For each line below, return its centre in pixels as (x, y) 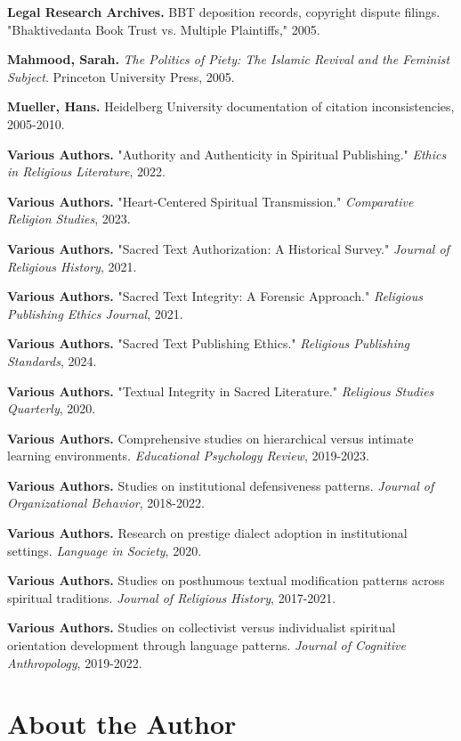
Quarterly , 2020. (52, 408)
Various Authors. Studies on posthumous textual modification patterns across (226, 580)
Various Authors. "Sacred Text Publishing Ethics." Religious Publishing (209, 343)
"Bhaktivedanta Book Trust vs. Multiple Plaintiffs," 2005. (164, 29)
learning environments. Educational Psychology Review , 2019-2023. (188, 456)
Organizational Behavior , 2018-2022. (106, 503)
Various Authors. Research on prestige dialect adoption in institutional (207, 533)
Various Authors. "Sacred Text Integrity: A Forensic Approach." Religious (215, 296)
